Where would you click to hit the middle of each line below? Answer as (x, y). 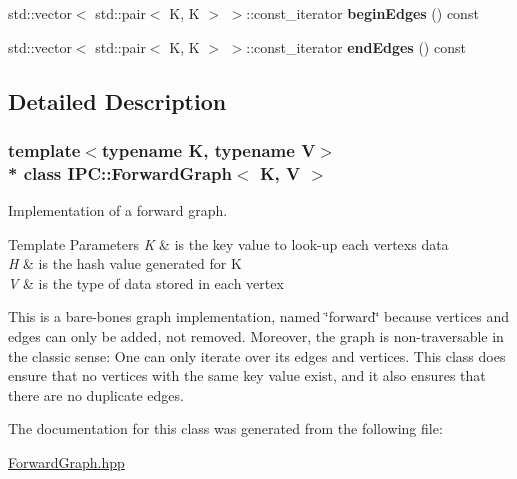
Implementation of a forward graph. (118, 210)
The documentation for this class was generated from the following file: (225, 428)
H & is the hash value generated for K (125, 263)
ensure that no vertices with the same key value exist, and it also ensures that (247, 375)
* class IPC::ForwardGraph (120, 172)
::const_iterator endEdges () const (356, 46)
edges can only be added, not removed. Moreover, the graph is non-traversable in (256, 336)
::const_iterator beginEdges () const (362, 13)
